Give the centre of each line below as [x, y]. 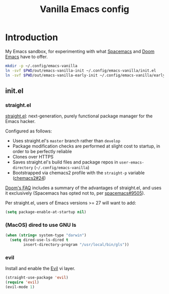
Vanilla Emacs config [84, 9]
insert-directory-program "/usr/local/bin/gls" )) [76, 245]
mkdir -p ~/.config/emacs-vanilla [41, 66]
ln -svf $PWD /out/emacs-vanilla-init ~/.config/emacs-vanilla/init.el [81, 70]
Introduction [32, 37]
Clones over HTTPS [33, 157]
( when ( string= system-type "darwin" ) [46, 235]
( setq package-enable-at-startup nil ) [46, 212]
